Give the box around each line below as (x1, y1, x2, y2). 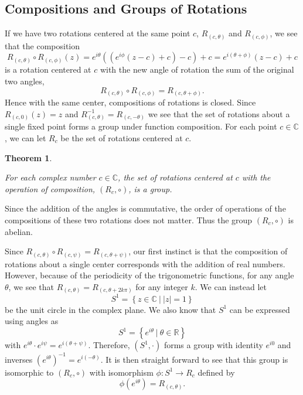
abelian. (5, 225, 33, 237)
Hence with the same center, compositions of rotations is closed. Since (5, 96, 256, 108)
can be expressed (229, 303, 290, 315)
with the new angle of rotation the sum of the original (100, 63, 294, 76)
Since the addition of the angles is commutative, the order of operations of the (5, 202, 286, 214)
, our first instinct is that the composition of (128, 245, 288, 257)
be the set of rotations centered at (60, 131, 183, 144)
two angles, (5, 74, 45, 87)
